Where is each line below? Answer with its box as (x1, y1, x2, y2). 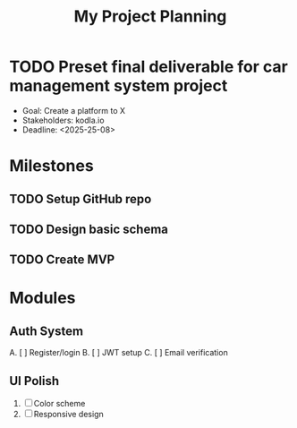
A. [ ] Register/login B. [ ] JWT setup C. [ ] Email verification (9, 347, 228, 358)
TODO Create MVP (9, 253, 115, 268)
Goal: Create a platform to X (21, 105, 126, 116)
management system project (9, 76, 228, 96)
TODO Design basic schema (9, 221, 168, 236)
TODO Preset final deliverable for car (9, 56, 288, 77)
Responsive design (33, 409, 105, 420)
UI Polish (9, 373, 60, 389)
